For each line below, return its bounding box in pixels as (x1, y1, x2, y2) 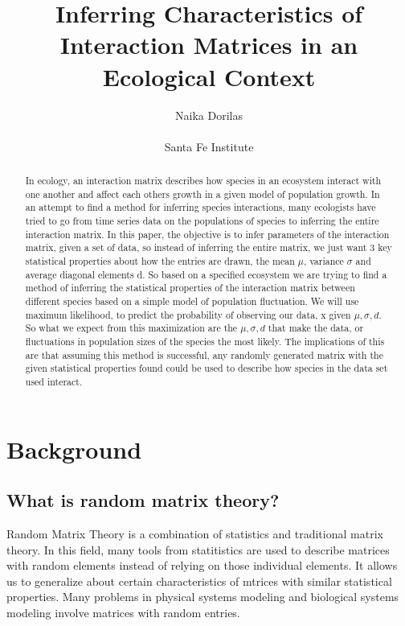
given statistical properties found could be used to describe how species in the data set (25, 361, 388, 375)
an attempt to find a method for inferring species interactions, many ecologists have (25, 200, 376, 214)
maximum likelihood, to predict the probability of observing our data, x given (25, 307, 351, 321)
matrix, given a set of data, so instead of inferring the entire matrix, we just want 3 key (25, 241, 392, 254)
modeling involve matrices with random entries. (6, 603, 240, 620)
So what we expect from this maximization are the (25, 321, 238, 335)
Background (6, 432, 142, 465)
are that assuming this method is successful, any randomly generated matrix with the (25, 348, 383, 361)
